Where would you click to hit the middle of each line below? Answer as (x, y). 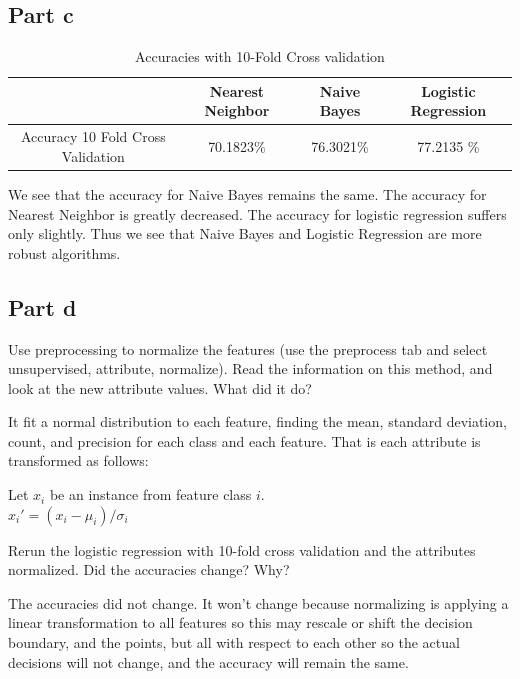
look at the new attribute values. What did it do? (160, 387)
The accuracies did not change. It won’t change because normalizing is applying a (258, 602)
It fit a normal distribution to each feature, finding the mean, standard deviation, (257, 421)
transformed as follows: (78, 460)
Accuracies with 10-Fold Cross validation (260, 56)
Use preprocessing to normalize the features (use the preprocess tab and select (248, 348)
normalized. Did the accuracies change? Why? (149, 569)
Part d (42, 306)
